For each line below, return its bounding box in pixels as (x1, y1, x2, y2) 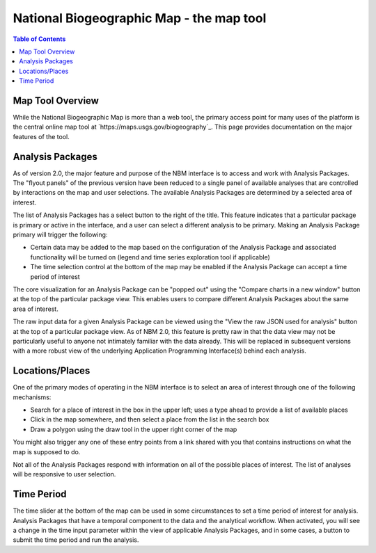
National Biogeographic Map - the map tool (13, 10, 267, 26)
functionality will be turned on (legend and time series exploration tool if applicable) (30, 253, 271, 261)
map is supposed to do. (13, 447, 81, 456)
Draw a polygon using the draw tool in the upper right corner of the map (30, 425, 237, 433)
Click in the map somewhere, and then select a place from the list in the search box (30, 415, 269, 424)
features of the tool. (13, 132, 70, 141)
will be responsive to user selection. (13, 470, 116, 479)
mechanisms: (13, 393, 52, 401)
